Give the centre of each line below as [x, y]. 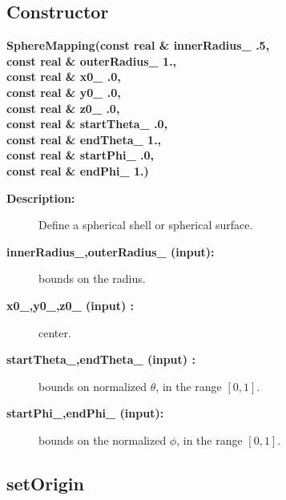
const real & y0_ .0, [64, 92]
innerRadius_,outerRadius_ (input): [111, 251]
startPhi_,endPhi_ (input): [85, 413]
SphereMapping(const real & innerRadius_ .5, [138, 45]
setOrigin [45, 483]
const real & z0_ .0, [63, 108]
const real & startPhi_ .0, [80, 155]
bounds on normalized [93, 386]
